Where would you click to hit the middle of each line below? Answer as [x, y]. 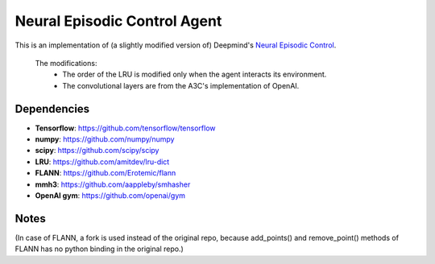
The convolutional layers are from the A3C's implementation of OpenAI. [181, 85]
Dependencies [52, 109]
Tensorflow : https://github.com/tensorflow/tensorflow [125, 128]
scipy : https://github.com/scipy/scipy [97, 151]
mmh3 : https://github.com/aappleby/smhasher [113, 184]
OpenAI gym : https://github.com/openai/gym [110, 195]
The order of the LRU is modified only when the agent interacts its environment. [195, 74]
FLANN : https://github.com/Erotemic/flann [106, 173]
